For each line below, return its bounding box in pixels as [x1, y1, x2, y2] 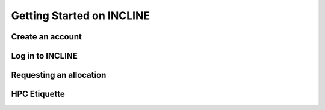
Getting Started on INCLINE [11, 9, 150, 22]
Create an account [11, 32, 82, 42]
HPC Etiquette [11, 89, 66, 99]
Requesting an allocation [11, 70, 107, 80]
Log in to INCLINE [11, 51, 78, 61]
